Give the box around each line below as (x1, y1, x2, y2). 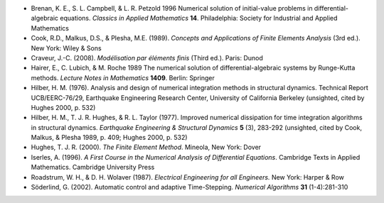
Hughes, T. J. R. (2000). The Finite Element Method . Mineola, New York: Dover (31, 143, 262, 152)
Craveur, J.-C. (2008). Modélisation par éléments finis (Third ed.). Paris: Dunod (31, 53, 263, 62)
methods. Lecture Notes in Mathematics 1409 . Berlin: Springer (31, 73, 215, 82)
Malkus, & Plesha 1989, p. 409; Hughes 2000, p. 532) (31, 133, 188, 142)
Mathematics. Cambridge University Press (31, 163, 155, 172)
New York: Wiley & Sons (31, 43, 102, 53)
